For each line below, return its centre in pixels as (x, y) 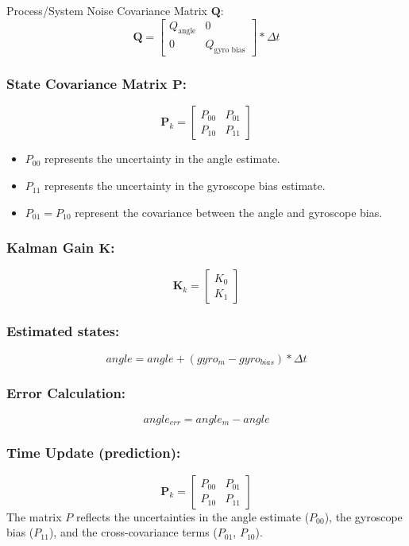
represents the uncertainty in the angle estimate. (162, 159)
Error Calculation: (66, 392)
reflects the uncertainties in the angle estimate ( (193, 516)
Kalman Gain (50, 248)
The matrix (34, 516)
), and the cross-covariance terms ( (133, 532)
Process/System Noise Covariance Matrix (107, 10)
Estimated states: (63, 331)
